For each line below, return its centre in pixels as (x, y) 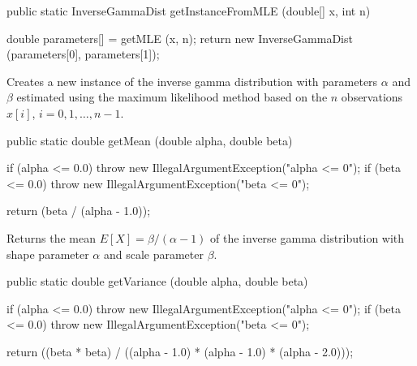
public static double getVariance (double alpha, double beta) (157, 281)
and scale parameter (153, 254)
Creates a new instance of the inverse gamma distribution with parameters (192, 81)
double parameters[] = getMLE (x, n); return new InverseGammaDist (180, 38)
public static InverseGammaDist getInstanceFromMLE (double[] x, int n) (189, 11)
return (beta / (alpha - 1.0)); (79, 211)
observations (372, 97)
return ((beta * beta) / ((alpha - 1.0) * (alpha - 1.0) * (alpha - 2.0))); (180, 351)
